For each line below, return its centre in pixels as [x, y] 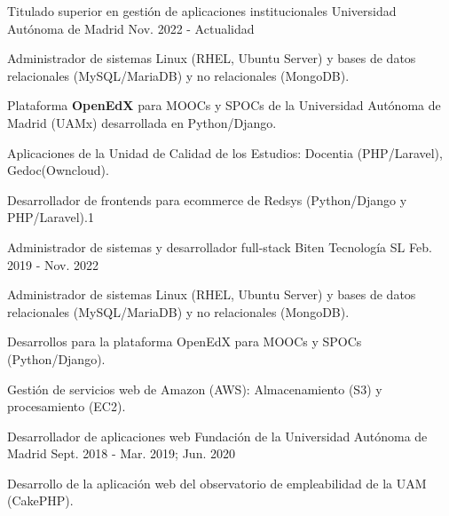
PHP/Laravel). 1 [51, 217]
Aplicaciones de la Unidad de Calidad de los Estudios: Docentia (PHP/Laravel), [225, 152]
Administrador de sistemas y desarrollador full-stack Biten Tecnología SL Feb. [220, 246]
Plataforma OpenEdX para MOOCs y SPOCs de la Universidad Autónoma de [224, 105]
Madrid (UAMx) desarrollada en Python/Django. [142, 122]
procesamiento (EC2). [67, 406]
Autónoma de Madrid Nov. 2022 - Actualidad [131, 28]
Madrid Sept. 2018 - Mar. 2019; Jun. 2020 [121, 453]
